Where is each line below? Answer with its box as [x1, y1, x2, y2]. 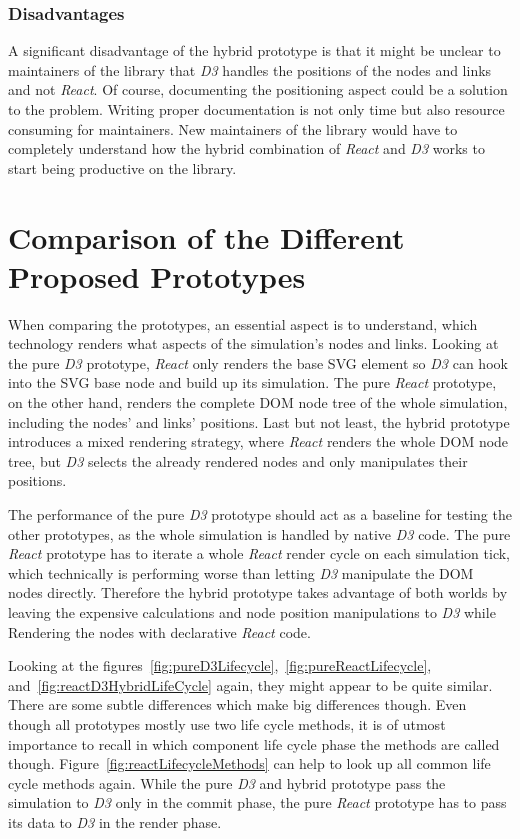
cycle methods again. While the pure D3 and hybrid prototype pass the [8, 772, 446, 793]
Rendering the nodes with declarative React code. [8, 621, 311, 642]
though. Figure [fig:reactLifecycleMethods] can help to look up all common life [8, 753, 491, 774]
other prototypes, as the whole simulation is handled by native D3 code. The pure [8, 523, 511, 544]
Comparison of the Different [8, 216, 405, 257]
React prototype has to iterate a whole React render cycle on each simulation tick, [8, 543, 510, 564]
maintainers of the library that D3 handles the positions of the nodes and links [8, 59, 492, 80]
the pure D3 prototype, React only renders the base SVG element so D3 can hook [8, 352, 508, 373]
